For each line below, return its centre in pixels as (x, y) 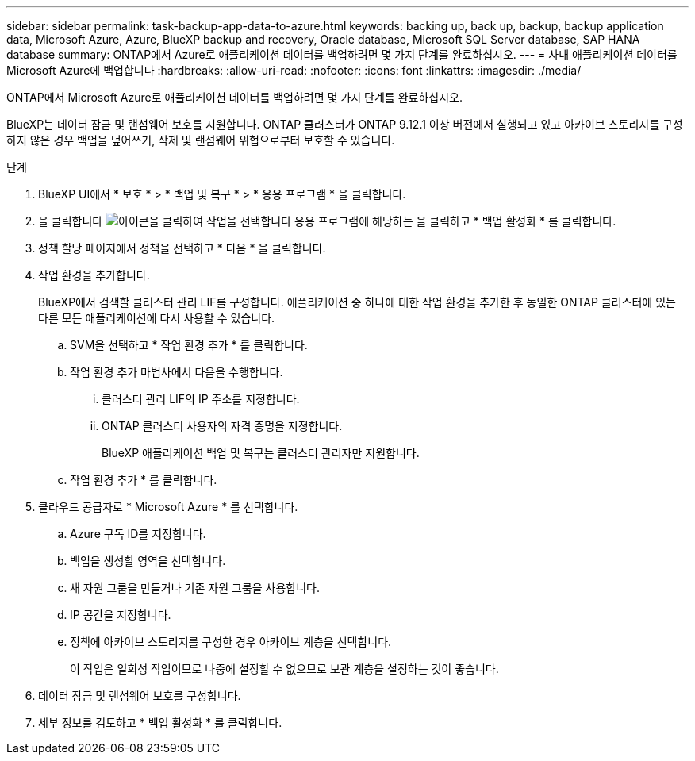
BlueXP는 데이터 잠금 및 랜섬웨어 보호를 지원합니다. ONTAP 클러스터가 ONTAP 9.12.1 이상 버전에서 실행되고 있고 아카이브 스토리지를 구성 (345, 124)
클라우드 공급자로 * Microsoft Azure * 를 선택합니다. (168, 507)
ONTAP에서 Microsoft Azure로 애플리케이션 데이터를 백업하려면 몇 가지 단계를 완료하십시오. (234, 97)
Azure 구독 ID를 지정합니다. (138, 534)
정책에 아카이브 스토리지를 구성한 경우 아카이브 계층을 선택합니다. (231, 642)
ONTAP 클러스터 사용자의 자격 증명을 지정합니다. (222, 426)
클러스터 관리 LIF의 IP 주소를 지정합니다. (201, 399)
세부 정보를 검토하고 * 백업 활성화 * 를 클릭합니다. (160, 723)
